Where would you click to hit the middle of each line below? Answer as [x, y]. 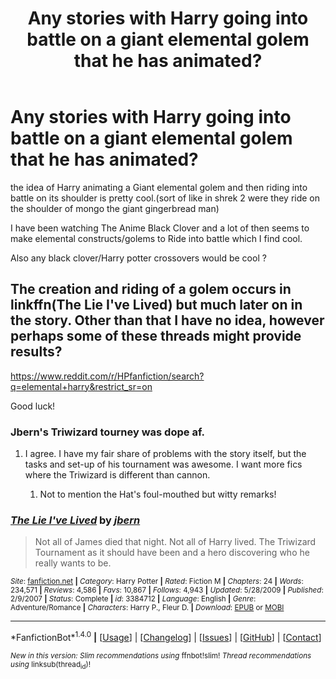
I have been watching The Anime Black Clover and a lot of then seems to [160, 228]
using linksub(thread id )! [50, 665]
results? [36, 352]
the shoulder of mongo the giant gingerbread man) [115, 208]
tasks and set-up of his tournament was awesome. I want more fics [163, 464]
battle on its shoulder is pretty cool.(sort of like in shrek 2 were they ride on [165, 198]
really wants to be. [73, 563]
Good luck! [33, 406]
